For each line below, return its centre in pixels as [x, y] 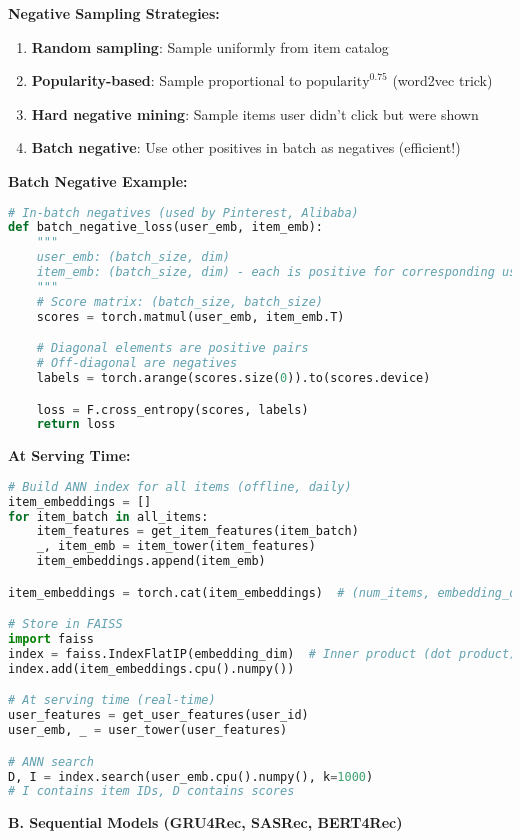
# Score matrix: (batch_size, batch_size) [179, 301]
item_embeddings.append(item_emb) [151, 561]
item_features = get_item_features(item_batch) [197, 531]
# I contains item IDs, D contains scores [151, 791]
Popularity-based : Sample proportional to [166, 80]
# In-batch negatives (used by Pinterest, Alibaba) [183, 212]
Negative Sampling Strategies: [114, 13]
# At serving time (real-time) [112, 700]
